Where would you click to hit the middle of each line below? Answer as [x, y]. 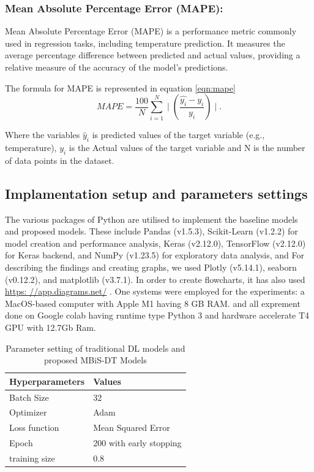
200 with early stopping [137, 443]
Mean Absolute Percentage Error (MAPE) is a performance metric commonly [151, 31]
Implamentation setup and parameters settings [156, 193]
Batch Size [29, 397]
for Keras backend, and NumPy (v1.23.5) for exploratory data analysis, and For [155, 255]
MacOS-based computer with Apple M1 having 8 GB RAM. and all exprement [153, 303]
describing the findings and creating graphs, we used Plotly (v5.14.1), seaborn [151, 267]
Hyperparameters [47, 381]
